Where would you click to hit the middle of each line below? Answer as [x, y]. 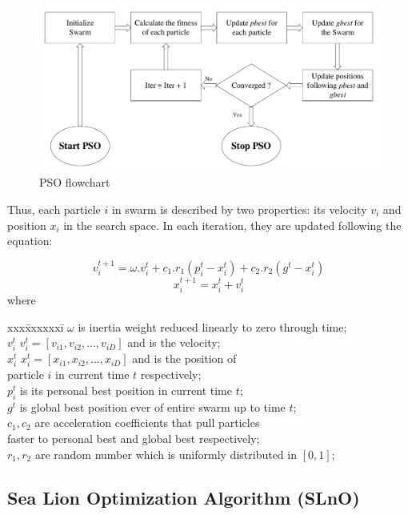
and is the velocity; [174, 342]
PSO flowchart [75, 182]
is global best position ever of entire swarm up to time [152, 406]
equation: [30, 241]
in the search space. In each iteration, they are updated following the [232, 225]
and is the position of [184, 358]
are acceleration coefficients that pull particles [147, 422]
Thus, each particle [54, 209]
